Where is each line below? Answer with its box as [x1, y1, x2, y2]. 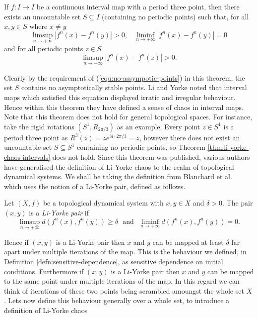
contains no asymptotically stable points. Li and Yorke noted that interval [21, 82, 247, 93]
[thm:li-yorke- [207, 142, 249, 152]
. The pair [222, 198, 253, 208]
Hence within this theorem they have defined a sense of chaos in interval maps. [4, 102, 244, 112]
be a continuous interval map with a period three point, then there [36, 1, 240, 11]
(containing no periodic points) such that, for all [101, 11, 249, 21]
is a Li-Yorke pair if [29, 207, 89, 217]
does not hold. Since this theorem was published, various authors [52, 151, 250, 162]
